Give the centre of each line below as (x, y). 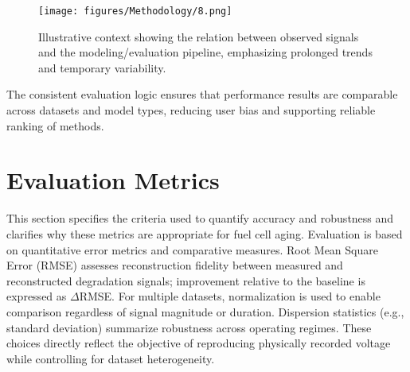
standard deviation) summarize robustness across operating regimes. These (189, 327)
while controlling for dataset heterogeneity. (111, 358)
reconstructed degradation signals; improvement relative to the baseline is (186, 280)
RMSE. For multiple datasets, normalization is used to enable (230, 296)
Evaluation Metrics (113, 180)
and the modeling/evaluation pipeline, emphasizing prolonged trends (205, 52)
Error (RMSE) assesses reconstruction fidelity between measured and (175, 265)
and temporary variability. (102, 67)
